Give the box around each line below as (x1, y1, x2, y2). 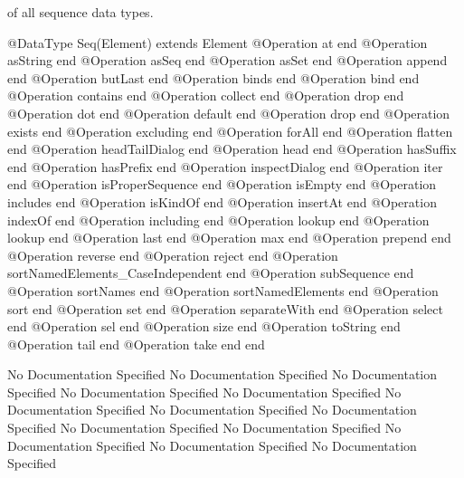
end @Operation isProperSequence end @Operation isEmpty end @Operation (7, 175, 437, 194)
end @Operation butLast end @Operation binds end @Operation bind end (7, 68, 420, 87)
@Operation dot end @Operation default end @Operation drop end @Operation (7, 103, 450, 122)
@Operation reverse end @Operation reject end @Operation (7, 245, 338, 264)
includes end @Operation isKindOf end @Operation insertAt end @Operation (7, 192, 437, 211)
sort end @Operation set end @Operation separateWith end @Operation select (7, 299, 443, 318)
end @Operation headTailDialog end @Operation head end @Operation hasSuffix (7, 139, 457, 158)
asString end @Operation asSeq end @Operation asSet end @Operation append (7, 51, 448, 70)
